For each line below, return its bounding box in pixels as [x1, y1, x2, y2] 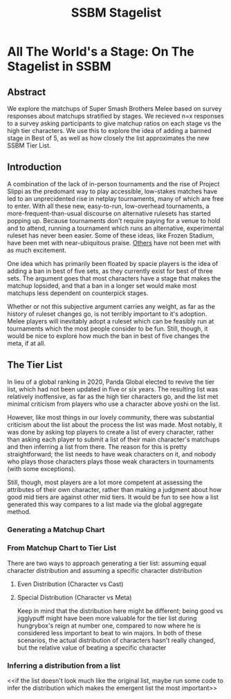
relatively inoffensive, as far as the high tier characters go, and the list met [7, 392, 219, 400]
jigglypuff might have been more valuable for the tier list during [17, 614, 197, 622]
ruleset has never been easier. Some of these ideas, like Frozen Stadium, [7, 231, 214, 240]
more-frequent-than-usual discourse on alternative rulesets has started [7, 209, 211, 218]
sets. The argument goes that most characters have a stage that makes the [7, 274, 221, 282]
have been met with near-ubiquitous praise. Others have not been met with [7, 238, 221, 247]
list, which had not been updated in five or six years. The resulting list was [7, 384, 219, 393]
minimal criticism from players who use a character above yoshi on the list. [7, 400, 220, 408]
